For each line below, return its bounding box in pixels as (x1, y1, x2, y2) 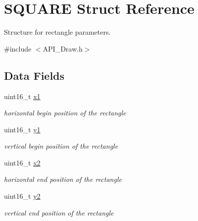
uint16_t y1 (4, 124, 41, 134)
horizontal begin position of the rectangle (4, 108, 126, 118)
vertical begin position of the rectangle (4, 141, 118, 151)
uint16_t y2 (4, 191, 41, 201)
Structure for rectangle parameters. (4, 27, 111, 37)
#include (4, 43, 32, 54)
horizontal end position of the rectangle (4, 174, 122, 184)
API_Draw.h (43, 43, 83, 54)
